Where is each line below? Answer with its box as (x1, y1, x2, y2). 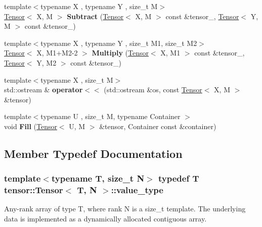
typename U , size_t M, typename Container (40, 111, 181, 122)
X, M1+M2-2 (36, 47, 78, 58)
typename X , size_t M (40, 74, 113, 85)
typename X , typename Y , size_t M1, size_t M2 (40, 37, 197, 48)
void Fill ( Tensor (4, 121, 57, 131)
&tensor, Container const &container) (99, 121, 216, 131)
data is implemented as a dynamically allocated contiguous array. (4, 213, 207, 224)
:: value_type (111, 184, 163, 196)
